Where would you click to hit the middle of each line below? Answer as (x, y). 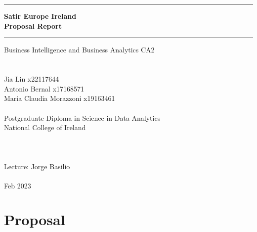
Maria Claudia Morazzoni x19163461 (60, 98)
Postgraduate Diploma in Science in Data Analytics (82, 117)
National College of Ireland (45, 127)
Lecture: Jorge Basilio (37, 166)
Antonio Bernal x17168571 (44, 88)
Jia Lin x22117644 (32, 79)
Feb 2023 (18, 185)
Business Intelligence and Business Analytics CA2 (79, 50)
